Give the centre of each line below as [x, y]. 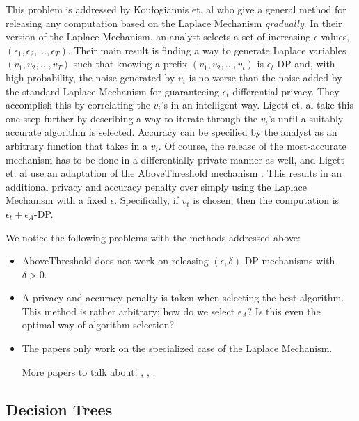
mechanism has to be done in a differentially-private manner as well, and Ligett [175, 159]
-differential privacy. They [284, 91]
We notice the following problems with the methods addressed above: [153, 237]
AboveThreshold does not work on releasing [115, 261]
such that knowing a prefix [130, 64]
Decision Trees [59, 409]
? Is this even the [284, 311]
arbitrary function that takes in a [77, 145]
